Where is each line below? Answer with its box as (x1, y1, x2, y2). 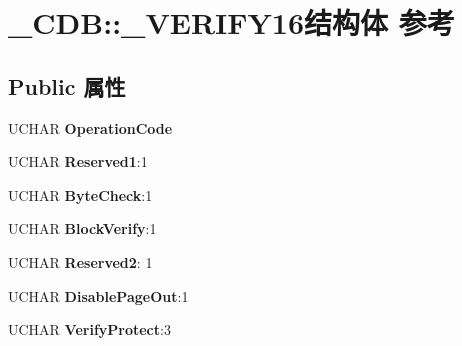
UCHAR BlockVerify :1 (8, 218, 157, 239)
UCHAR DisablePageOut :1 (8, 285, 189, 306)
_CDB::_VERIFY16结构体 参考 (8, 2, 455, 43)
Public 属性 (8, 70, 126, 101)
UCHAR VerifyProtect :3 (8, 319, 171, 340)
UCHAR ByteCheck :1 (8, 184, 153, 205)
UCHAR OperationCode (8, 117, 173, 138)
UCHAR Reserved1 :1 (8, 151, 148, 172)
